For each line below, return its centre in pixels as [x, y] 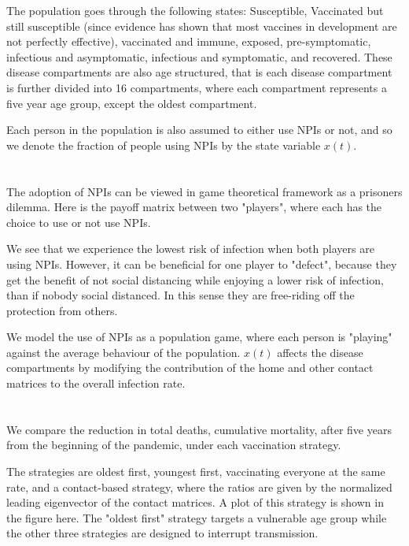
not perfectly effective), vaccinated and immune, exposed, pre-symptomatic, [189, 41]
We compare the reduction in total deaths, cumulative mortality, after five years [199, 429]
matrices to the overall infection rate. [96, 383]
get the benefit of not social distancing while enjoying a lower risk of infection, [195, 279]
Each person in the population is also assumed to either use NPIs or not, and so [199, 130]
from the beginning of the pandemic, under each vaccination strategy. [174, 445]
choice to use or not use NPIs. [79, 222]
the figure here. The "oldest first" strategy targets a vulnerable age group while [197, 517]
